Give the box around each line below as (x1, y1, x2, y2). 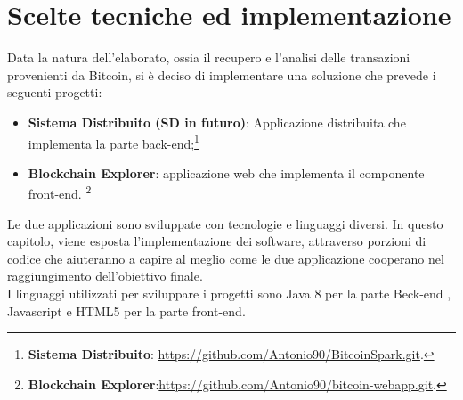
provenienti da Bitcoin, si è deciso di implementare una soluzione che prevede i (7, 65, 436, 84)
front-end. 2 (28, 182, 92, 202)
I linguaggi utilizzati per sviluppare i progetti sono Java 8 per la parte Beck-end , (7, 283, 451, 302)
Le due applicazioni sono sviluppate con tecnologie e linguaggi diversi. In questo (7, 214, 443, 233)
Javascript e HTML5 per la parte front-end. (7, 301, 246, 320)
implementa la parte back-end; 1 (28, 131, 199, 152)
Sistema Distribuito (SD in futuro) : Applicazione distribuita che (28, 112, 406, 131)
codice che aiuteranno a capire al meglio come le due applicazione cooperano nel (7, 249, 444, 267)
